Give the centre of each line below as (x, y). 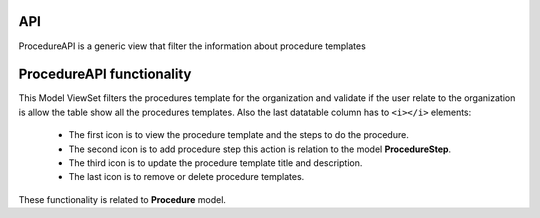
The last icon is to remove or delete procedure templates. (186, 177)
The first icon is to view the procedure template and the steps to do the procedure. (238, 135)
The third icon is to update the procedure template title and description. (215, 162)
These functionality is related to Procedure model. (122, 199)
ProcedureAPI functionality (105, 74)
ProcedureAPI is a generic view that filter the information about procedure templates (192, 46)
